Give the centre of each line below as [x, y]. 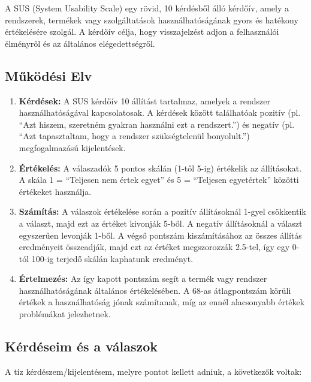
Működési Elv [49, 75]
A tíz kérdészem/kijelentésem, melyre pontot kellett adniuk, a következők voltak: [153, 371]
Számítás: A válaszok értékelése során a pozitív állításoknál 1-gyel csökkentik [162, 211]
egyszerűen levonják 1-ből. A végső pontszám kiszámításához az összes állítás [160, 235]
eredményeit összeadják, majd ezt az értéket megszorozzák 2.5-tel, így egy [154, 247]
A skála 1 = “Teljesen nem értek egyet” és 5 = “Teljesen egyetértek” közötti [159, 180]
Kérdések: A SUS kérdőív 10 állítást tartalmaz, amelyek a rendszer [144, 100]
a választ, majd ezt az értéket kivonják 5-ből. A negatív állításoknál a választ [161, 223]
